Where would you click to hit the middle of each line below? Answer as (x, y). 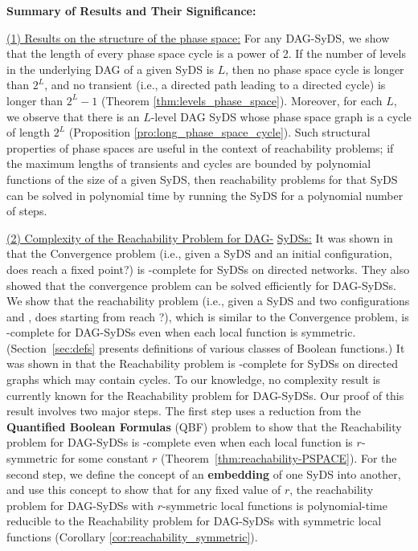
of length (29, 132)
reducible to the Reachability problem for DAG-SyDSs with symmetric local (194, 521)
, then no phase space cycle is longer (315, 69)
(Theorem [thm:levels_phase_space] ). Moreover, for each (242, 100)
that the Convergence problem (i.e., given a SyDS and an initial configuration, (199, 253)
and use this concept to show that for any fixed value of (144, 490)
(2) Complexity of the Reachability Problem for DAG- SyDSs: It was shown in (200, 237)
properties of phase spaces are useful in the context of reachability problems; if (200, 147)
